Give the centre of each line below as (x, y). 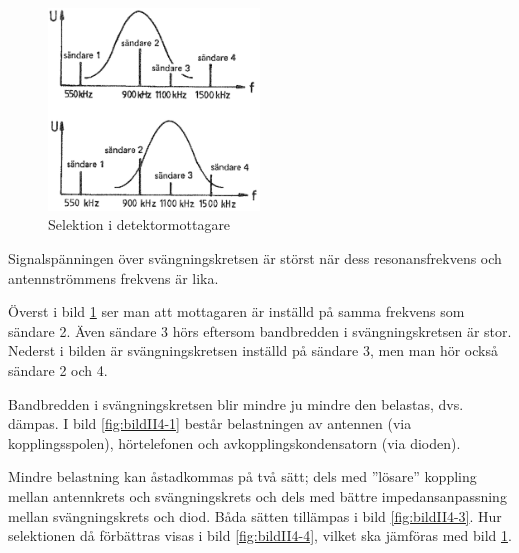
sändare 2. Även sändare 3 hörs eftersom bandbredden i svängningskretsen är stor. (260, 330)
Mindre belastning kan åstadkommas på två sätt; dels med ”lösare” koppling (242, 476)
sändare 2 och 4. (58, 370)
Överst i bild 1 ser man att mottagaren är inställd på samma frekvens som (236, 311)
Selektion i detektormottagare (139, 224)
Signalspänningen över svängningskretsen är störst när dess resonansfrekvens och (255, 258)
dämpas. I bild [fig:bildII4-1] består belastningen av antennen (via (210, 423)
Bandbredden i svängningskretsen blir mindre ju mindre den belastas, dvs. (236, 403)
